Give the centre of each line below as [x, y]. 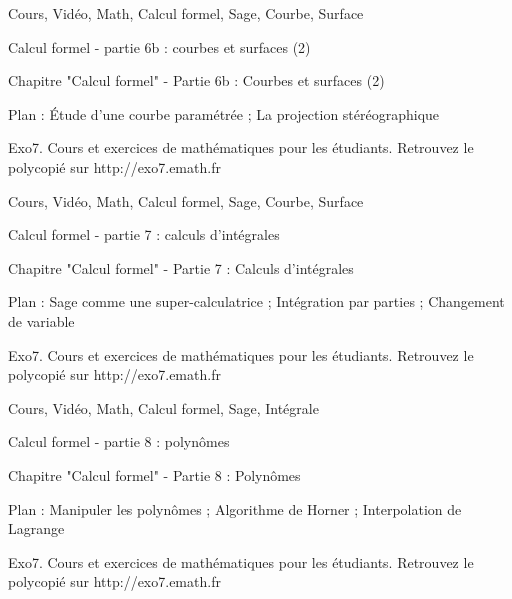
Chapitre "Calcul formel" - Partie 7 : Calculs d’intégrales [181, 267]
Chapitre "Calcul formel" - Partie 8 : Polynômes [154, 474]
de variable [41, 320]
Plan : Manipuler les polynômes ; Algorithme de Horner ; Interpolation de [235, 508]
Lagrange [36, 528]
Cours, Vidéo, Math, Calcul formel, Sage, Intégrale [163, 407]
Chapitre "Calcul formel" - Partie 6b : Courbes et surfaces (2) [196, 80]
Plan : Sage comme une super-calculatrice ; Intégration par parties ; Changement [256, 301]
